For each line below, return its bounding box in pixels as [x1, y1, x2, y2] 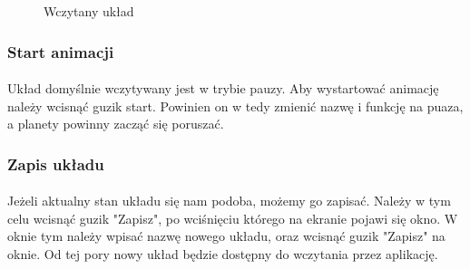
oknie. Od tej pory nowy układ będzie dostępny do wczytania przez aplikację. [7, 245, 438, 264]
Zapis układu [7, 152, 104, 175]
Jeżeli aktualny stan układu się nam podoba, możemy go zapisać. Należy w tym [7, 191, 451, 210]
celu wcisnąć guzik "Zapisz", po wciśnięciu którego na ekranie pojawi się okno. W [7, 208, 458, 227]
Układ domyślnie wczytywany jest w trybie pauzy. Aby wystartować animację [7, 79, 439, 98]
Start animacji [7, 40, 114, 62]
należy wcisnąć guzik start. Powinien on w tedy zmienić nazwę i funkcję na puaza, [7, 96, 464, 115]
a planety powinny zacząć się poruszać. [7, 114, 224, 133]
